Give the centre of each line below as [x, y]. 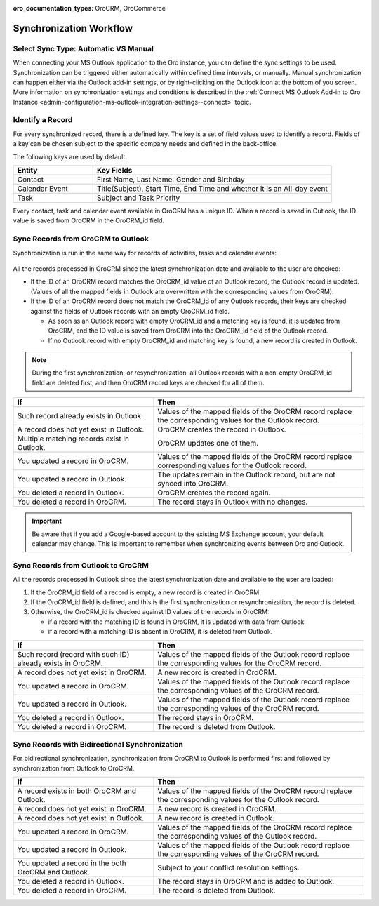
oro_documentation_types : [53, 8]
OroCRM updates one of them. [208, 444]
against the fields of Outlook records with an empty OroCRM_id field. [130, 311]
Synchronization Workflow [73, 28]
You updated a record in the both [72, 863]
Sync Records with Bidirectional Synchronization [98, 744]
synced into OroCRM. [193, 484]
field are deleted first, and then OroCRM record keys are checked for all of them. [148, 382]
